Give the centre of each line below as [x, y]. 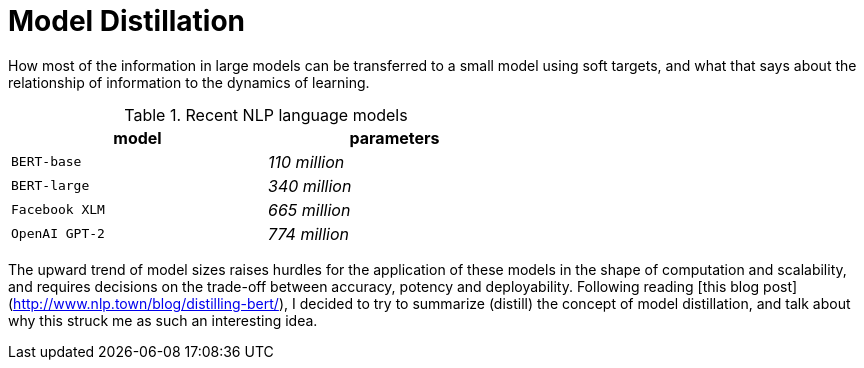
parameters [394, 137]
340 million [310, 185]
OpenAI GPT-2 [58, 234]
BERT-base [46, 162]
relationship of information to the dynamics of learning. [189, 82]
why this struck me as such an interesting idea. [163, 320]
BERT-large [50, 186]
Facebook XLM [58, 210]
